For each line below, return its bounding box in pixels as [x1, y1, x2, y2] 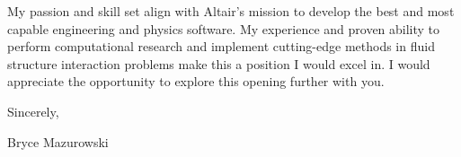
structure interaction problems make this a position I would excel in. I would [7, 54, 430, 73]
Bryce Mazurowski [7, 132, 109, 151]
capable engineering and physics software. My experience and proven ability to [7, 19, 440, 38]
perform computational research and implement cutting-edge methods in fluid [7, 37, 435, 56]
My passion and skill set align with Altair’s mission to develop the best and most [7, 2, 455, 20]
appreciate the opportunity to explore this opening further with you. [7, 72, 385, 91]
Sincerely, [7, 101, 59, 120]
